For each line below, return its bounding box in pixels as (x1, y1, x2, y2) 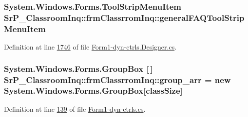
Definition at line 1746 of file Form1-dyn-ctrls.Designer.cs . (4, 42, 177, 52)
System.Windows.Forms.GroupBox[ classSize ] (4, 84, 183, 97)
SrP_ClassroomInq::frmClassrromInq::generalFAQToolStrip (4, 11, 245, 23)
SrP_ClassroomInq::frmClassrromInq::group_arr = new (4, 73, 231, 85)
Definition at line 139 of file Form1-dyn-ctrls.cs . (4, 103, 146, 114)
